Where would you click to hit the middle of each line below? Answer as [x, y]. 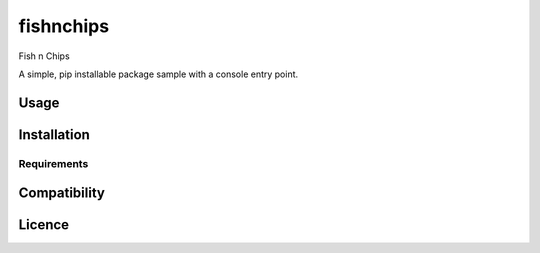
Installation [54, 134]
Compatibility [61, 193]
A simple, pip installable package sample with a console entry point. [158, 74]
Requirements [53, 163]
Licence [44, 225]
